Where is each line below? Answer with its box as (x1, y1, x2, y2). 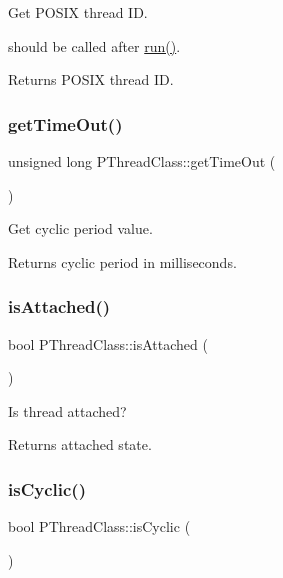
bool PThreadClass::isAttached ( (8, 333, 208, 354)
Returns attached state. (8, 434, 152, 455)
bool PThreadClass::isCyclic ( (8, 516, 191, 537)
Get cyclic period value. (8, 218, 153, 239)
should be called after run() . (8, 35, 181, 56)
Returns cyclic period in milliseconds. (8, 251, 237, 272)
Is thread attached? (8, 400, 127, 421)
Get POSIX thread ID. (8, 2, 148, 22)
